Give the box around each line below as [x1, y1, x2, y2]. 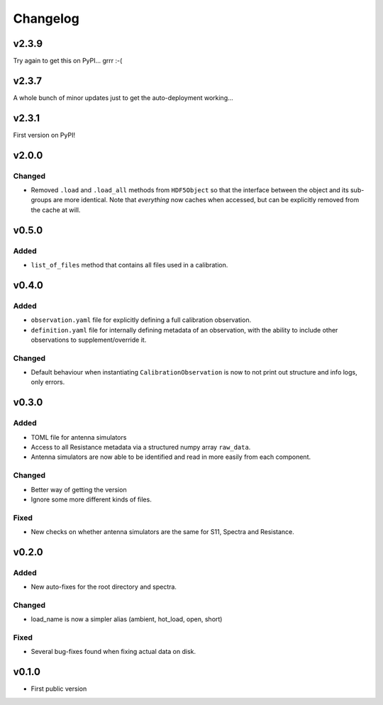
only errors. [30, 378, 65, 387]
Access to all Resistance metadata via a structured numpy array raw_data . [30, 443, 251, 451]
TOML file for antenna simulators [30, 433, 127, 441]
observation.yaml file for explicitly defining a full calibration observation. [30, 316, 252, 324]
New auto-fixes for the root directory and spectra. [30, 582, 177, 592]
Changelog [13, 11, 79, 26]
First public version [30, 684, 87, 693]
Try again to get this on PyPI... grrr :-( [13, 57, 123, 65]
